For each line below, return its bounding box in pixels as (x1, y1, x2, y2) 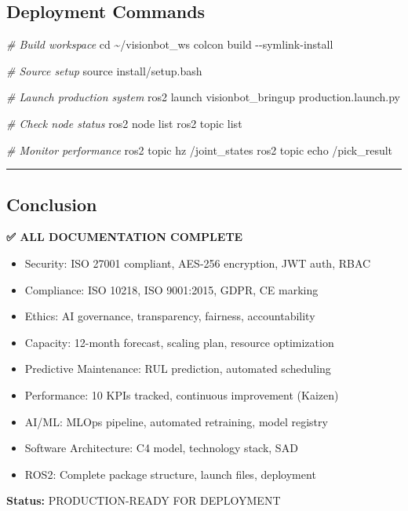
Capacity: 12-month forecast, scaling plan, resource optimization (24, 334, 334, 350)
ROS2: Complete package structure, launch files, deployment (24, 465, 316, 482)
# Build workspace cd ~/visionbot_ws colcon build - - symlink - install (6, 36, 333, 53)
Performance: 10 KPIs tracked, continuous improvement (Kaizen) (24, 386, 339, 403)
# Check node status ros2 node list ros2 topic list (6, 115, 242, 131)
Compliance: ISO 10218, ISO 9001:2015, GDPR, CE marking (24, 281, 319, 297)
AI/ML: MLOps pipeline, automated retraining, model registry (24, 413, 328, 429)
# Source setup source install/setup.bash (6, 62, 202, 78)
